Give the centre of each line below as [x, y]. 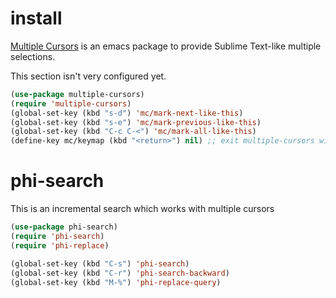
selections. [33, 56]
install [36, 18]
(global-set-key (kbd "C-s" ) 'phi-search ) [100, 263]
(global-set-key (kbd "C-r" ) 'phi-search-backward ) [120, 273]
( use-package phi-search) [64, 227]
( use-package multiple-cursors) [77, 94]
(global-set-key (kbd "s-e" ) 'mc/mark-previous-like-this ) [136, 122]
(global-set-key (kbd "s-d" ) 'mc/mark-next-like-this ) [127, 113]
